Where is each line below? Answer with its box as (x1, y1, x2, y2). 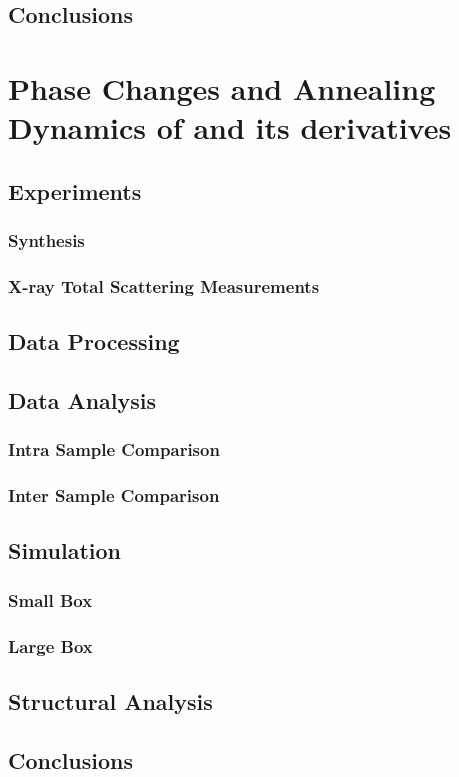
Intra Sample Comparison (8, 437, 220, 462)
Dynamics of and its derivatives (8, 107, 452, 148)
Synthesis (8, 228, 85, 253)
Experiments (8, 175, 142, 206)
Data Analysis (8, 384, 157, 415)
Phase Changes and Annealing (8, 67, 436, 108)
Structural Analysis (8, 685, 213, 716)
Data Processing (8, 326, 180, 357)
